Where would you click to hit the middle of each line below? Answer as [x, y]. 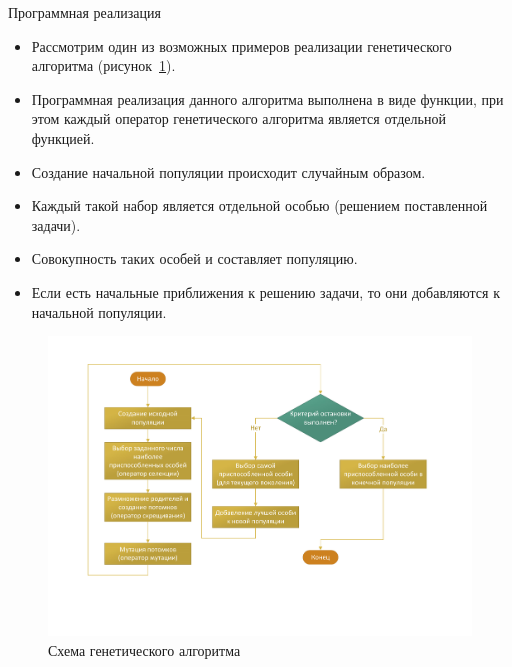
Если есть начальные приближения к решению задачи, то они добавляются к [265, 291]
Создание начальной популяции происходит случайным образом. [228, 171]
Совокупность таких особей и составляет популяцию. [194, 258]
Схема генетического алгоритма [144, 649]
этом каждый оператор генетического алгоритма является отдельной [238, 118]
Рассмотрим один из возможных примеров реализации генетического [241, 45]
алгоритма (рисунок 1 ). [103, 65]
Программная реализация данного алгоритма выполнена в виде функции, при [267, 98]
